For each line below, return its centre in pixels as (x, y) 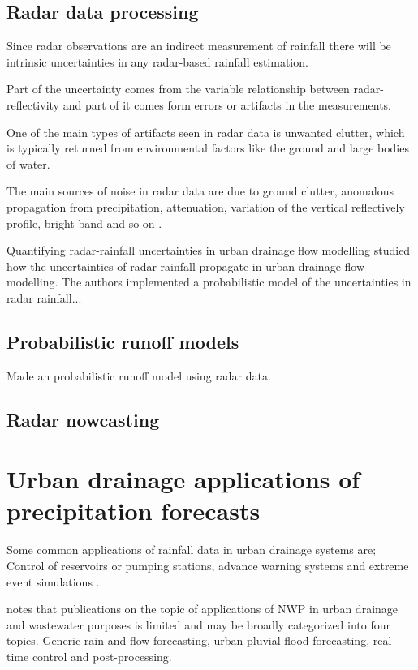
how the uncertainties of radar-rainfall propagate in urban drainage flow (186, 266)
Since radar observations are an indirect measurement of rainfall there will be (199, 46)
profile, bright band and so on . (84, 223)
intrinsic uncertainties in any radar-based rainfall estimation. (157, 61)
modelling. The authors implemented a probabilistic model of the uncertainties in (209, 282)
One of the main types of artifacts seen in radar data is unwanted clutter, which (206, 132)
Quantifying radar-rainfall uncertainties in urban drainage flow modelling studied (209, 250)
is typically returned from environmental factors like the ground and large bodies (208, 148)
